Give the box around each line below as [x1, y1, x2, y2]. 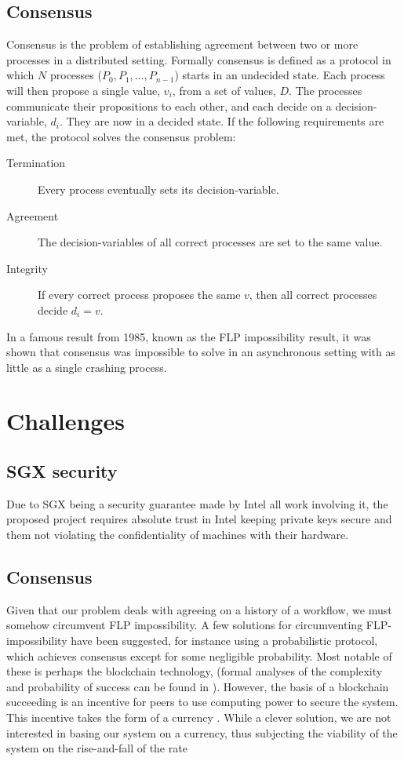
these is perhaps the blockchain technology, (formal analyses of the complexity [6, 663, 383, 679]
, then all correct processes [249, 286, 377, 303]
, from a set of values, [172, 82, 276, 98]
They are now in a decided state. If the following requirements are [66, 113, 384, 129]
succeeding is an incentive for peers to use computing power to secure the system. [6, 694, 399, 710]
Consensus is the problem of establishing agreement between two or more [6, 36, 359, 53]
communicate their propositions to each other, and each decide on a [6, 97, 332, 114]
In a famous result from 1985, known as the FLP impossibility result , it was [6, 328, 371, 344]
